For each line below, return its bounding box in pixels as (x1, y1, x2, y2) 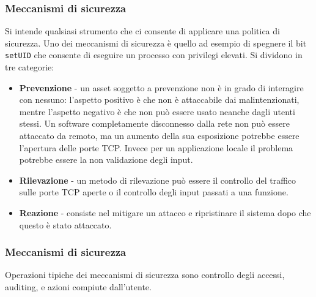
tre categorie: (5, 61, 54, 73)
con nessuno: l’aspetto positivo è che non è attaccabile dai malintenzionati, (19, 93, 299, 106)
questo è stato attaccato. (19, 218, 112, 231)
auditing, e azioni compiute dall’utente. (5, 280, 152, 293)
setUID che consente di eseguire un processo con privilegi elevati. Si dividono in (5, 48, 303, 61)
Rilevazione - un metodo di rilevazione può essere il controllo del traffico (19, 173, 296, 186)
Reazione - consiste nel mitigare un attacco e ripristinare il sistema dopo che (19, 206, 311, 219)
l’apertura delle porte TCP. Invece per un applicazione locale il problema (19, 141, 293, 154)
